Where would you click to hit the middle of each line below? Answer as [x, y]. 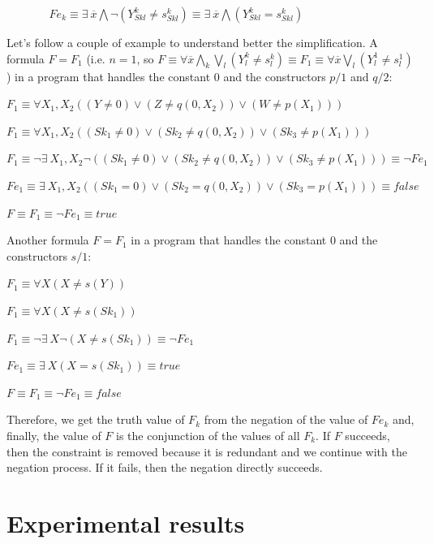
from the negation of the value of [286, 419]
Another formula [48, 240]
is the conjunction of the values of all [208, 435]
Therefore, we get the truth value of [96, 419]
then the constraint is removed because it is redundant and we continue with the [207, 451]
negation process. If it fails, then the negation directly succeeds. [165, 467]
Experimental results [126, 522]
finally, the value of [54, 435]
